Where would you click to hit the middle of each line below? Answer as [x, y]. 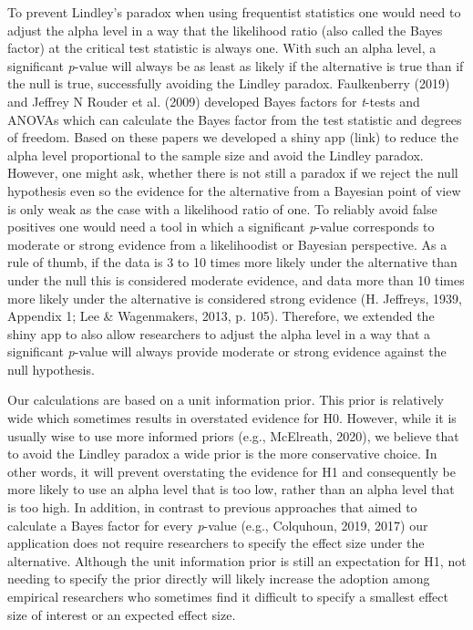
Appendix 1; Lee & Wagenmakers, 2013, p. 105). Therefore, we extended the [221, 316]
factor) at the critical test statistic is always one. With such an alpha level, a [222, 48]
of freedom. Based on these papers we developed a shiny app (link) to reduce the [233, 137]
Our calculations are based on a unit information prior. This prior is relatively [226, 400]
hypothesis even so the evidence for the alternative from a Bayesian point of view [234, 190]
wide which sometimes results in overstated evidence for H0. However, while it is [232, 418]
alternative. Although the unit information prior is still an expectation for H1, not [237, 560]
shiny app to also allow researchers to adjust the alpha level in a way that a [219, 333]
